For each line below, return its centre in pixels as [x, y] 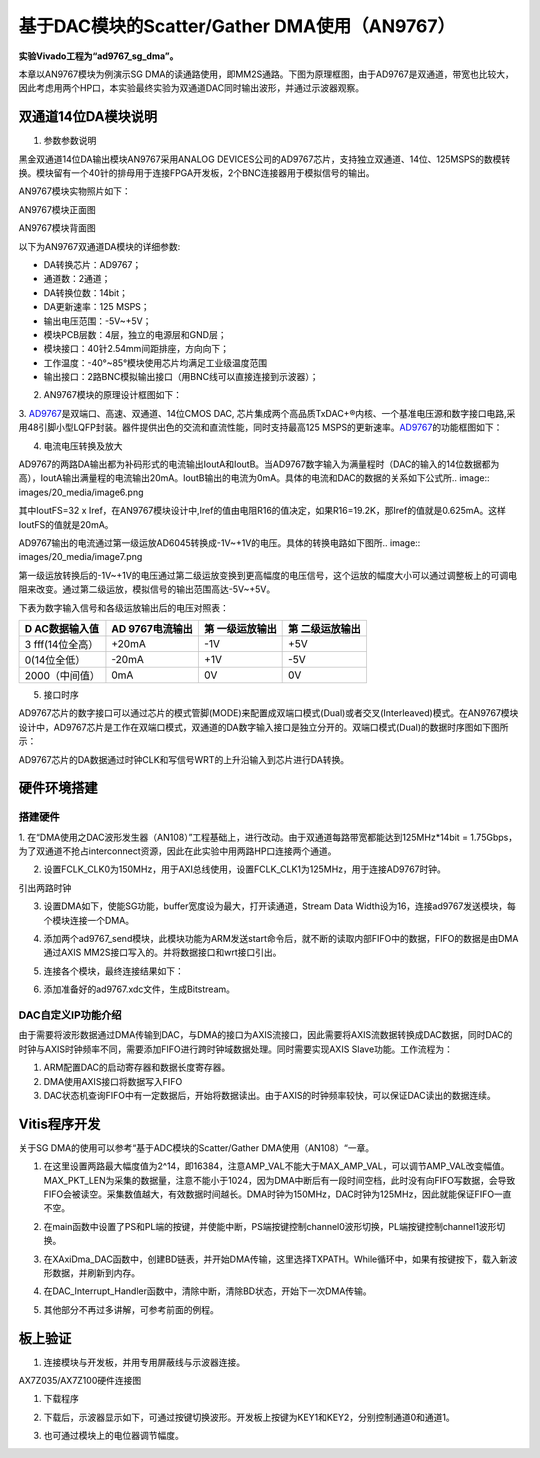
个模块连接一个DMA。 [89, 920]
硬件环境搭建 [58, 788]
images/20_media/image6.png [81, 492]
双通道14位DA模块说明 [88, 116]
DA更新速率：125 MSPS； [96, 307]
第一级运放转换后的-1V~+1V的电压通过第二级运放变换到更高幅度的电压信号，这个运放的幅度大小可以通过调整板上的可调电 [267, 575]
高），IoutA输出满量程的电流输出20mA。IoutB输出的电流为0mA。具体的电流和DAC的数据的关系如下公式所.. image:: [254, 478]
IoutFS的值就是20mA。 [66, 524]
